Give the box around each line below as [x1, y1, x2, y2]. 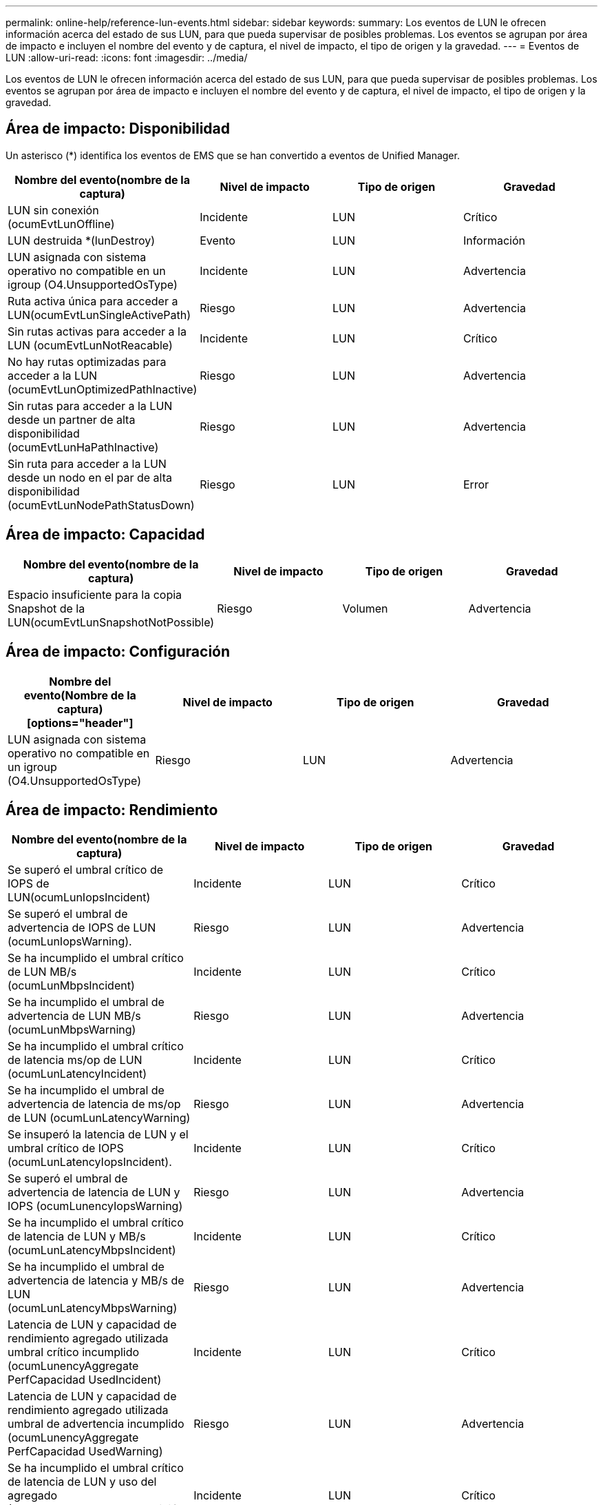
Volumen [342, 601, 388, 615]
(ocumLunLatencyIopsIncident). [8, 1155, 172, 1169]
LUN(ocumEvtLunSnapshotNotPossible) [8, 615, 215, 629]
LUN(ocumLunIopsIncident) [8, 890, 151, 905]
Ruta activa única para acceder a [8, 294, 178, 308]
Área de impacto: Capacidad [6, 526, 205, 544]
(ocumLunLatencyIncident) [8, 1067, 147, 1081]
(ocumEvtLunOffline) [8, 216, 115, 231]
